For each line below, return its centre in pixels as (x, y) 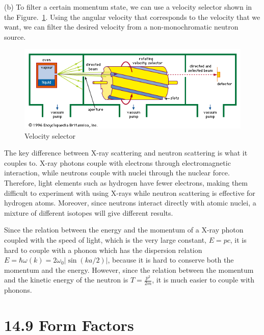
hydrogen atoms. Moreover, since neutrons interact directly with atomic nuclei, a (130, 203)
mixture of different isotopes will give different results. (89, 212)
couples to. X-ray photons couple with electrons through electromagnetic (117, 162)
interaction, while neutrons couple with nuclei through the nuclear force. (117, 173)
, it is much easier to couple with (203, 280)
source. (15, 36)
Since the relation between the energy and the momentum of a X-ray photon (124, 230)
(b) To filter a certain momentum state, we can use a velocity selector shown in (128, 7)
